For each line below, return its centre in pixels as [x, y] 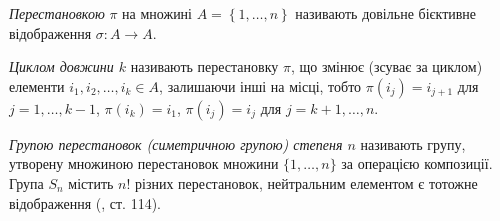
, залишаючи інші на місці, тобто [260, 85]
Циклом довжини [61, 66]
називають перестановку [204, 66]
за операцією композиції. [417, 163]
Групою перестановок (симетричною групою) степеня [176, 143]
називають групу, [413, 143]
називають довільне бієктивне [386, 13]
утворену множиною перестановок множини [144, 163]
